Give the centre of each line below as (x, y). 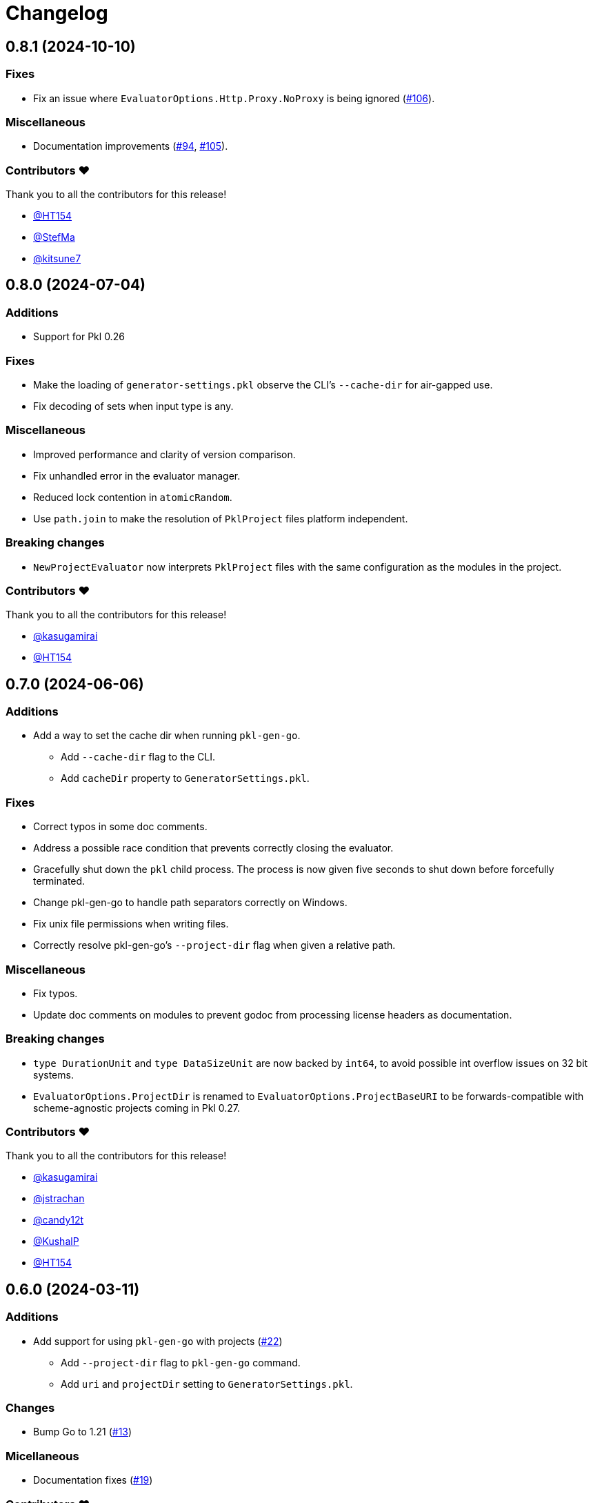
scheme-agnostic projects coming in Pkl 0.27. (137, 1108)
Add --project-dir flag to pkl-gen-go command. (181, 1362)
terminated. (59, 881)
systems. (53, 1074)
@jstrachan (59, 1199)
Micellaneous (42, 1456)
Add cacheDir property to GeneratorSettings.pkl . (185, 778)
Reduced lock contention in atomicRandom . (133, 497)
